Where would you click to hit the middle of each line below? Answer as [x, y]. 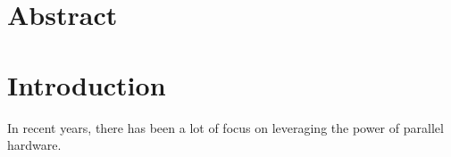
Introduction [87, 84]
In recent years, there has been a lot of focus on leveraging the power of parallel [225, 127]
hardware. [34, 145]
